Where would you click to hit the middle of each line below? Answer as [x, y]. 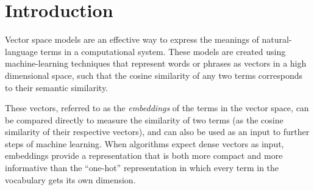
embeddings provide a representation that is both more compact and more [144, 155]
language [21, 51]
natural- [277, 39]
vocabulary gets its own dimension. [70, 179]
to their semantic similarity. [57, 87]
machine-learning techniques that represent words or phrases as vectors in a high [156, 63]
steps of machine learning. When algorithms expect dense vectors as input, [145, 143]
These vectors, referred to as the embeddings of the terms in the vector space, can [157, 108]
